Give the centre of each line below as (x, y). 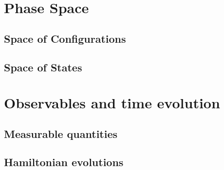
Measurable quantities (61, 133)
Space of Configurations (65, 38)
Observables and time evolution (112, 103)
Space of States (43, 67)
